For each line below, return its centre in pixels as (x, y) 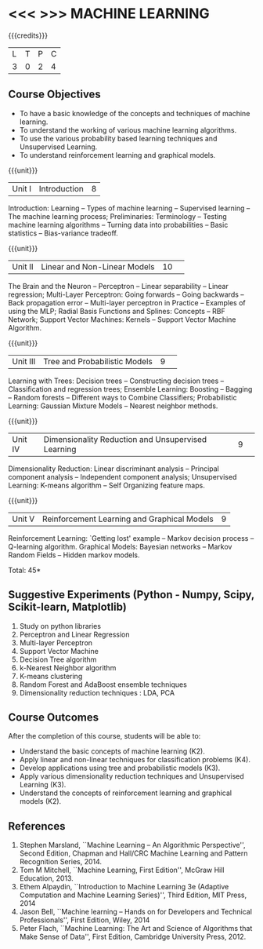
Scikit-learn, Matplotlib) (67, 607)
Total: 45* (25, 570)
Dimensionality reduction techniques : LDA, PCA (97, 692)
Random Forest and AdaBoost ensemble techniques (103, 684)
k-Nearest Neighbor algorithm (68, 667)
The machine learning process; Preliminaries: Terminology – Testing (117, 216)
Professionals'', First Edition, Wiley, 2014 (85, 920)
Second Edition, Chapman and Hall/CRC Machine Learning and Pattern (133, 853)
